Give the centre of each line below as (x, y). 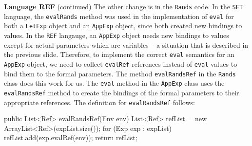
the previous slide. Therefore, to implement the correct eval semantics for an (119, 54)
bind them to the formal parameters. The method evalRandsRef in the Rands (120, 73)
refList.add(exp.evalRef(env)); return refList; (71, 137)
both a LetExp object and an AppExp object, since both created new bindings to (123, 26)
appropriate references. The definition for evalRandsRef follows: (99, 102)
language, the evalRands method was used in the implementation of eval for (119, 16)
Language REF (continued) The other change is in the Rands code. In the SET (124, 6)
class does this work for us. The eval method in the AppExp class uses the (114, 83)
